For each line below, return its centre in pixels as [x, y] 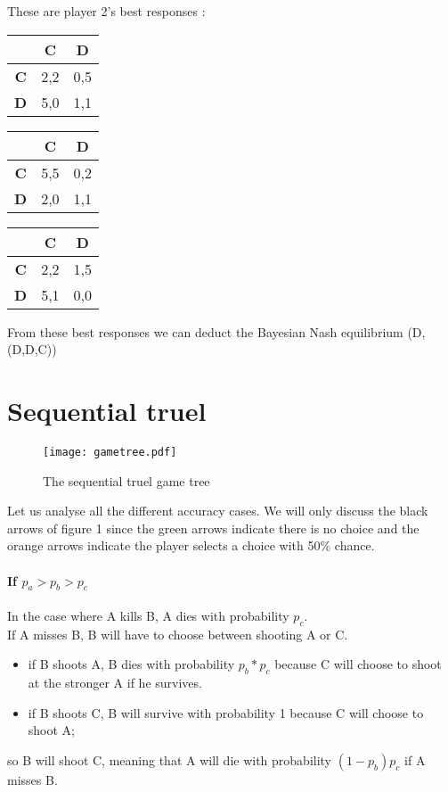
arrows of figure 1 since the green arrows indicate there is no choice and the [213, 528]
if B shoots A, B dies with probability [131, 664]
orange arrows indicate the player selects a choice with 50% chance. [191, 545]
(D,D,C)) [32, 349]
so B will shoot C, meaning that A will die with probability [170, 759]
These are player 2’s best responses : [106, 11]
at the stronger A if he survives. [115, 683]
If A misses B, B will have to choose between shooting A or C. [178, 634]
